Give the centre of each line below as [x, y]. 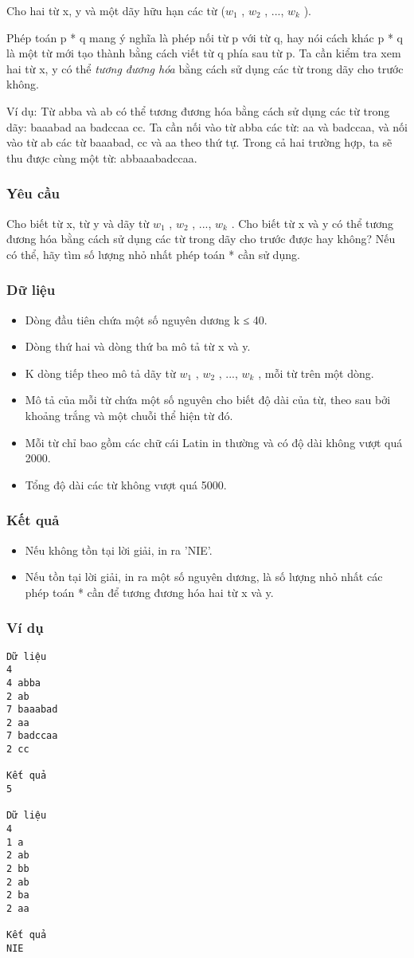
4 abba [23, 683]
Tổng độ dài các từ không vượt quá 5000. [126, 484]
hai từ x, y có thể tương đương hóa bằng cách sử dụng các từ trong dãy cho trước [205, 68]
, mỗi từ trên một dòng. [316, 373]
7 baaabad [32, 710]
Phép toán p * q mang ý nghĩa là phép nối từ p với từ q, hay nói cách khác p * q [205, 37]
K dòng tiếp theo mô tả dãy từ [100, 373]
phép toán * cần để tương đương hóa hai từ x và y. [149, 592]
